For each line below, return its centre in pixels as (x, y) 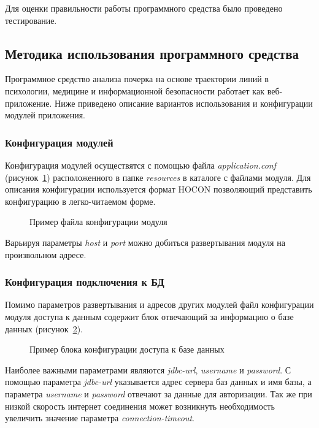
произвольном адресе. (46, 254)
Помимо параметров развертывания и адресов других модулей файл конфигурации (159, 304)
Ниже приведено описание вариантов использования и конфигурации (184, 103)
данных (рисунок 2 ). (44, 328)
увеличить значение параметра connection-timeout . (100, 418)
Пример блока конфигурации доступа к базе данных (127, 349)
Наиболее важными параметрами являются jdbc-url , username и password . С (148, 369)
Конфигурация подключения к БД (85, 282)
